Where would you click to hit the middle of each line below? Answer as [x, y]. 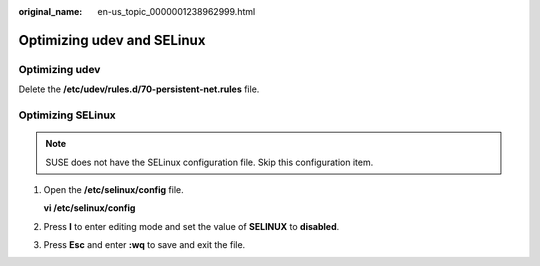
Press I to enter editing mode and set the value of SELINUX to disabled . [191, 226]
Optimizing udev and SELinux [112, 40]
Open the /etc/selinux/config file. [113, 189]
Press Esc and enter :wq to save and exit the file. [144, 245]
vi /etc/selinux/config [89, 208]
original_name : [50, 11]
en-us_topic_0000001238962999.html [176, 11]
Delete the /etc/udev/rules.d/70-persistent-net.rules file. [139, 89]
